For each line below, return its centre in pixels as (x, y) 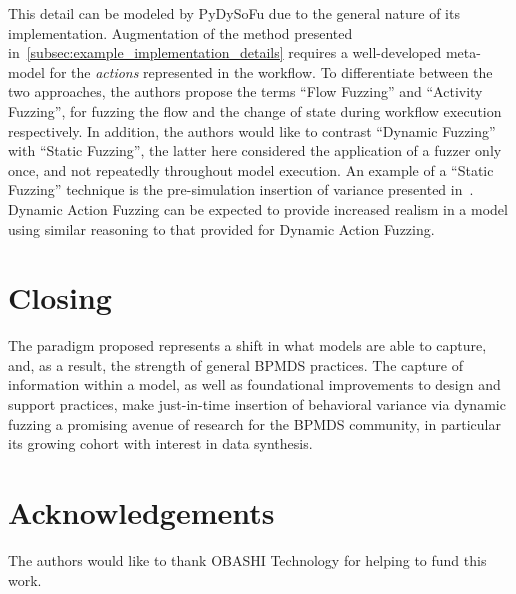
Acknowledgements (141, 512)
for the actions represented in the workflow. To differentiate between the (271, 71)
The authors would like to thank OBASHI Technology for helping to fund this (247, 559)
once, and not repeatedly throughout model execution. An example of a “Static (251, 169)
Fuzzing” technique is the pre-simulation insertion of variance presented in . (241, 189)
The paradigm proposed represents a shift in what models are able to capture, (247, 345)
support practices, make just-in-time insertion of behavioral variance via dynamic (257, 404)
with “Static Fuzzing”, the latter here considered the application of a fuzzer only (255, 150)
